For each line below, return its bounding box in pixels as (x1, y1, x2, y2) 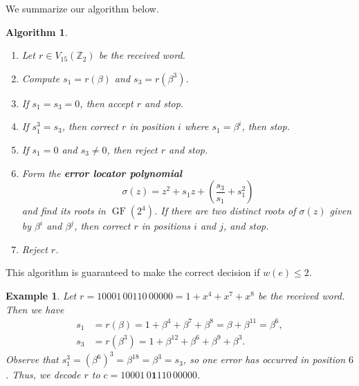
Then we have (6, 302, 64, 316)
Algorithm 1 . (6, 24, 68, 39)
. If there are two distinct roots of (154, 203, 296, 218)
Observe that (6, 352, 59, 367)
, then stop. (241, 119, 290, 134)
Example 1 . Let (6, 288, 77, 302)
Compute (21, 71, 60, 85)
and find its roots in (21, 203, 106, 218)
